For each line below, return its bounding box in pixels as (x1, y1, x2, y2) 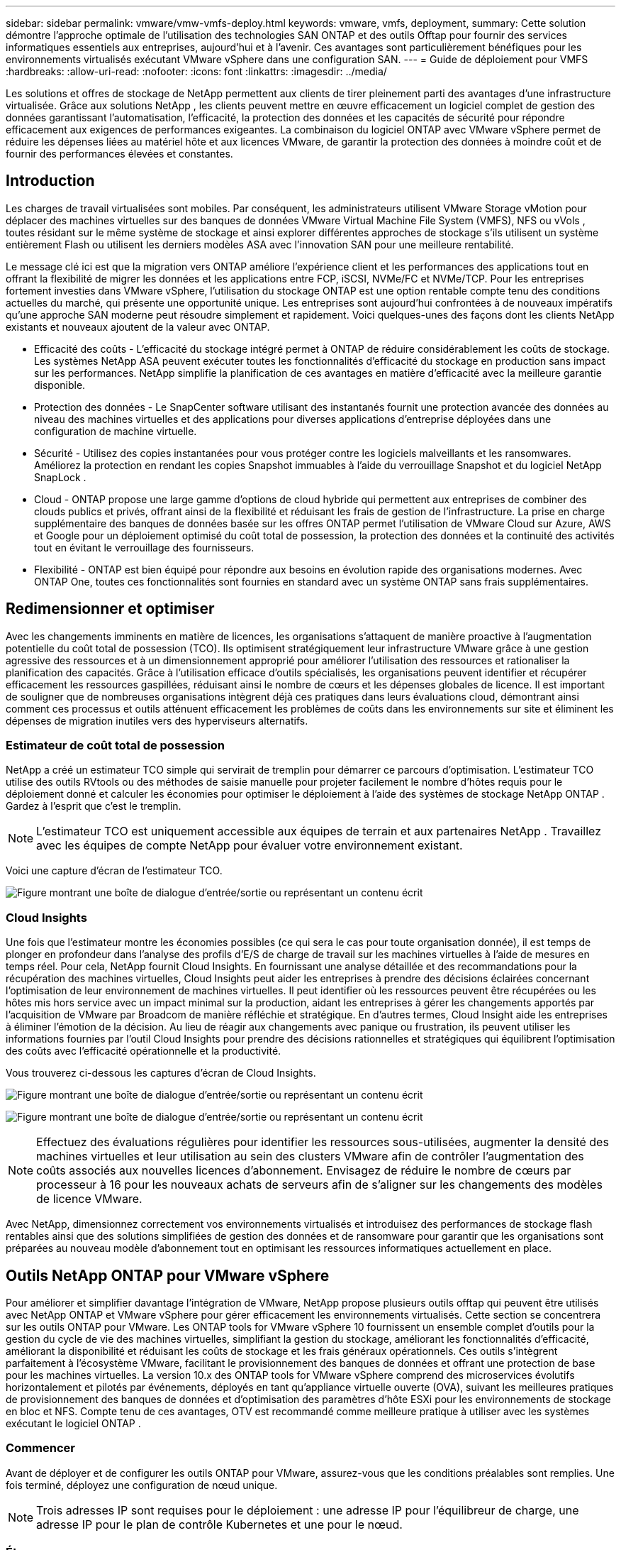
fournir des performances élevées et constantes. (6, 148, 233, 160)
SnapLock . (34, 471, 86, 483)
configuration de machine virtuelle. (34, 424, 197, 437)
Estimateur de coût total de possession (6, 738, 225, 753)
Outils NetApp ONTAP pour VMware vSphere (6, 1266, 330, 1285)
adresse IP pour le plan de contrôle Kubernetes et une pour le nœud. (36, 1517, 403, 1532)
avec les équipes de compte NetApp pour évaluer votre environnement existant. (36, 838, 463, 853)
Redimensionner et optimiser (6, 600, 215, 618)
